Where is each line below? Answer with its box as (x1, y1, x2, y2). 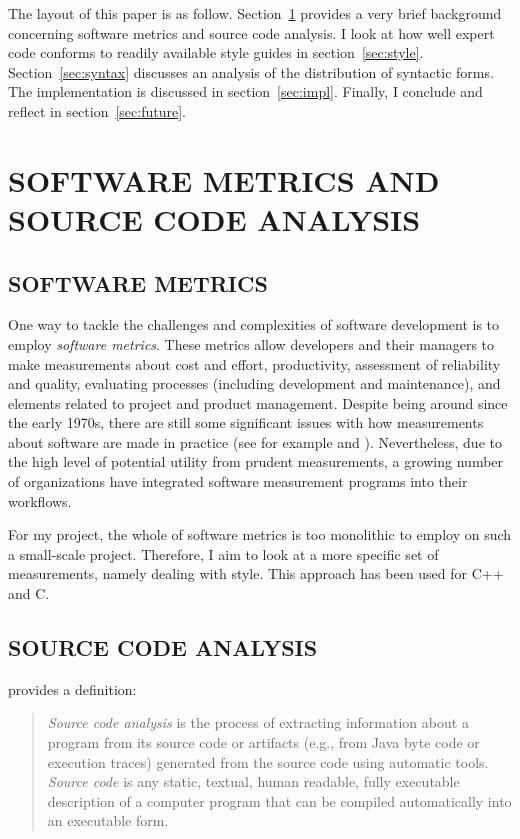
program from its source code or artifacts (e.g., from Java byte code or (47, 732, 480, 753)
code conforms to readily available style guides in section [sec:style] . (8, 42, 424, 63)
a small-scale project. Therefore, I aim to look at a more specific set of (8, 543, 439, 564)
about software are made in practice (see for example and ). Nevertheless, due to (8, 431, 502, 452)
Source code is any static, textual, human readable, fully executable (47, 771, 460, 792)
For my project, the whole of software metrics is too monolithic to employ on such (8, 524, 512, 545)
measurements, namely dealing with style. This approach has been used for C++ (8, 563, 504, 584)
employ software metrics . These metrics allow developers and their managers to (8, 333, 495, 354)
